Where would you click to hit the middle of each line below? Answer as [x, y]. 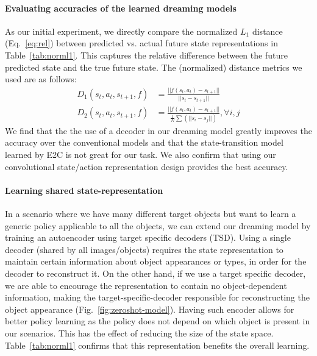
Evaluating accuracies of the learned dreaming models [121, 8]
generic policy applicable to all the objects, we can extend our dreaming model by [158, 225]
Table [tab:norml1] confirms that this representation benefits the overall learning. [157, 345]
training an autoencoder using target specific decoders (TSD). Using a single [148, 237]
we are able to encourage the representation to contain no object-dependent [146, 285]
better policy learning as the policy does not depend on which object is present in [158, 321]
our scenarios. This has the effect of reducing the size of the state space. [139, 333]
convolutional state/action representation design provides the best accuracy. [147, 166]
